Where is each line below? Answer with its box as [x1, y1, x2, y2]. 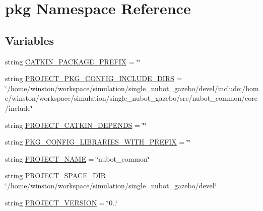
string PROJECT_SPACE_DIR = [5, 170, 114, 181]
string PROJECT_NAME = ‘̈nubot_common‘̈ [5, 153, 150, 164]
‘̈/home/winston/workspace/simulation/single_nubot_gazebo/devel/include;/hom [5, 83, 259, 93]
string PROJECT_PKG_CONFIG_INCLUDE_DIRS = [5, 73, 182, 84]
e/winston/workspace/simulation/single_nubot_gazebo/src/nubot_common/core [5, 93, 258, 103]
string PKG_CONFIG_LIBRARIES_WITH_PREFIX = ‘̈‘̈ [5, 136, 191, 147]
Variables [5, 32, 54, 48]
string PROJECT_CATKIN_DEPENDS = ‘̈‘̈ [5, 119, 147, 130]
